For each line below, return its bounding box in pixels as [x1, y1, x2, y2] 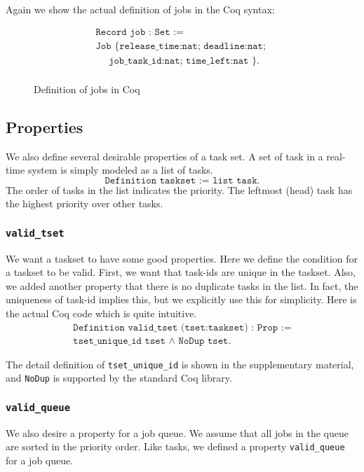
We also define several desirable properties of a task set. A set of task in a [6, 148, 323, 163]
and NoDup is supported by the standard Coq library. [6, 370, 232, 385]
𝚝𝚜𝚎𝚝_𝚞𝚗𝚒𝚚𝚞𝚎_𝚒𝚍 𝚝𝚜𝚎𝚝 [73, 335, 166, 346]
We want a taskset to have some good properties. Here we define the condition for [6, 251, 358, 265]
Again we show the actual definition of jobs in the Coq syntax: [6, 2, 275, 16]
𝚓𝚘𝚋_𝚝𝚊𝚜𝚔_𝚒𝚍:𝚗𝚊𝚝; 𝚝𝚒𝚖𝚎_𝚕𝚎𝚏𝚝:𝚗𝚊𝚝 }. [109, 55, 259, 66]
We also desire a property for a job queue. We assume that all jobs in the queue [6, 425, 349, 440]
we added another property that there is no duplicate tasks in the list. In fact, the [6, 278, 358, 293]
